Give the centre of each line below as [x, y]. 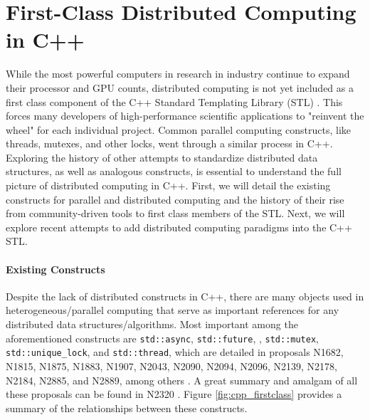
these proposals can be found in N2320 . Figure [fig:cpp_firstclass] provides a [174, 394]
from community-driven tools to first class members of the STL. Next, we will [175, 213]
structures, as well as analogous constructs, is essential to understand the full [174, 171]
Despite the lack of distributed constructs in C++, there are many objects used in [185, 296]
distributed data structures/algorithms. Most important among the [152, 324]
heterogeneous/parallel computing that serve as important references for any [173, 310]
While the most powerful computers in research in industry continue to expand [178, 74]
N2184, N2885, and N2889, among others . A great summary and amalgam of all [182, 380]
